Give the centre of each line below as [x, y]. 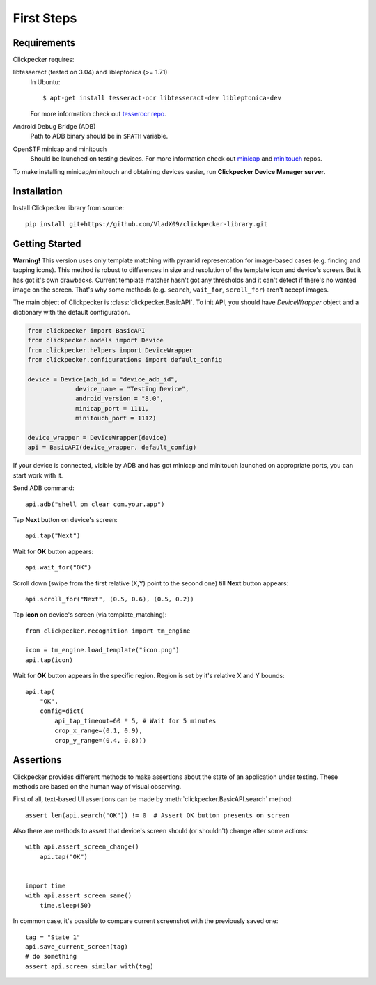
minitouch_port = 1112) [116, 418]
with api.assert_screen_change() [82, 847]
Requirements [44, 43]
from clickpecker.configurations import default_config [125, 360]
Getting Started [47, 244]
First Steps [45, 18]
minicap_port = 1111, [112, 408]
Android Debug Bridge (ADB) [54, 127]
